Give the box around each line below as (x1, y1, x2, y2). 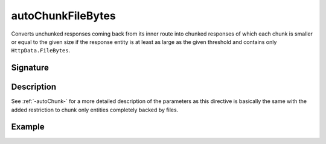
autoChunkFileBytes (11, 9, 116, 22)
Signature (11, 63, 50, 73)
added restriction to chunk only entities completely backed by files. (11, 106, 179, 113)
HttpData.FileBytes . (11, 47, 71, 54)
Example (11, 122, 45, 132)
